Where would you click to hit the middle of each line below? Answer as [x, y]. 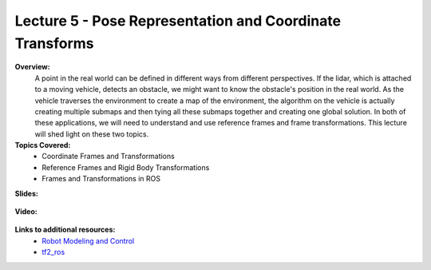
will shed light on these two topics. [92, 134]
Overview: [33, 67]
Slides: [27, 193]
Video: [26, 212]
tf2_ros [53, 252]
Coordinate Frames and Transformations [108, 157]
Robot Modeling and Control [88, 240]
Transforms [55, 43]
